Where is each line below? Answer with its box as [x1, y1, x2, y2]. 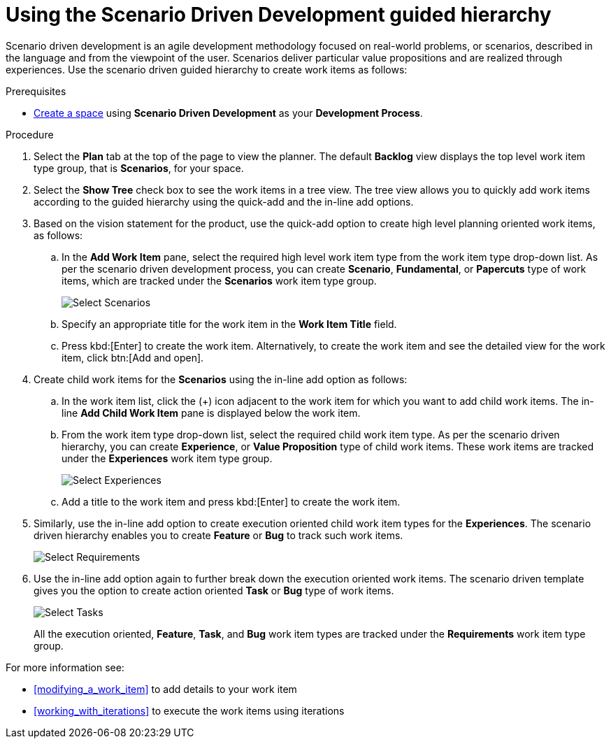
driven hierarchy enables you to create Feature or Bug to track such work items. [34, 529, 403, 541]
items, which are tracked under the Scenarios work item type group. [62, 274, 377, 287]
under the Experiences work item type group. [62, 452, 273, 464]
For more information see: [6, 661, 124, 673]
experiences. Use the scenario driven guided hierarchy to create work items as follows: [6, 63, 408, 76]
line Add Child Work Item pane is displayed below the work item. [62, 406, 361, 419]
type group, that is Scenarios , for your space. [34, 162, 244, 174]
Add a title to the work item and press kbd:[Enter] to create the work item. [62, 495, 401, 508]
